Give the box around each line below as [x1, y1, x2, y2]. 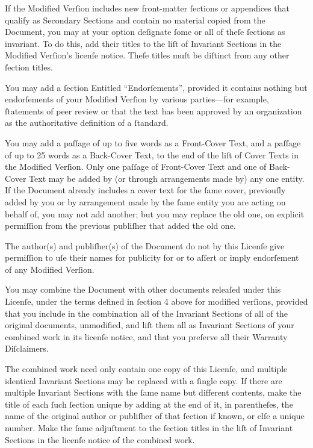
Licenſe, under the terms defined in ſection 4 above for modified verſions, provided [5, 295, 308, 308]
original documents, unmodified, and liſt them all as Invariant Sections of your [5, 319, 294, 331]
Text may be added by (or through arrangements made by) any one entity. [29, 172, 305, 184]
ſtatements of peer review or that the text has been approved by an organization [5, 104, 302, 117]
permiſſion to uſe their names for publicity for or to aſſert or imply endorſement [5, 251, 299, 264]
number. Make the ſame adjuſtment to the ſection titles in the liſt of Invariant [5, 422, 293, 434]
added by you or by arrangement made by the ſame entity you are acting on [5, 195, 286, 208]
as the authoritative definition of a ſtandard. [5, 116, 169, 129]
